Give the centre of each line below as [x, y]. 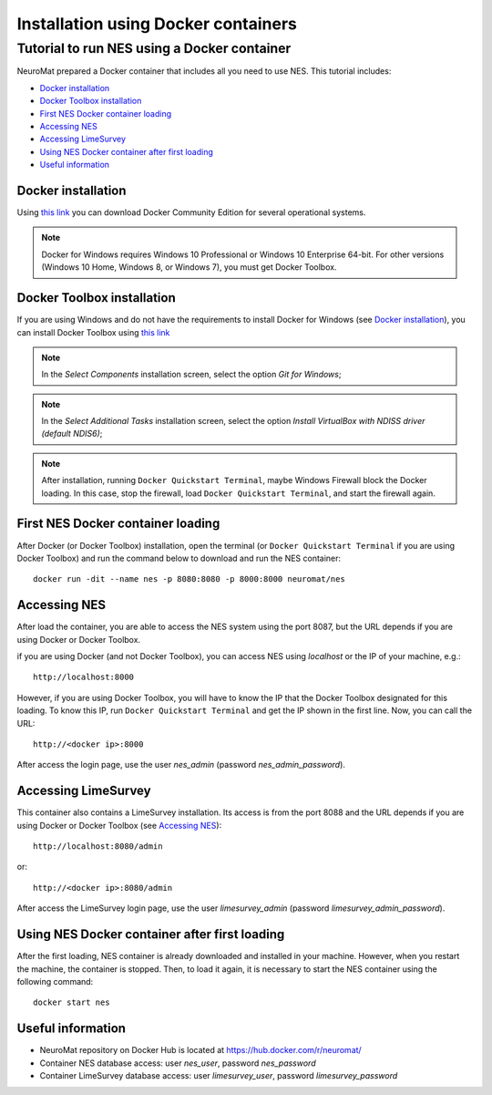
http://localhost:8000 [84, 677]
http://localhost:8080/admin [98, 847]
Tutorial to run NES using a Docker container [154, 48]
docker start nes [72, 1002]
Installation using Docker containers [157, 24]
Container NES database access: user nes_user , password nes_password [178, 1063]
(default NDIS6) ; [72, 434]
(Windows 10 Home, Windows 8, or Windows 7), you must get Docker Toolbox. [189, 267]
